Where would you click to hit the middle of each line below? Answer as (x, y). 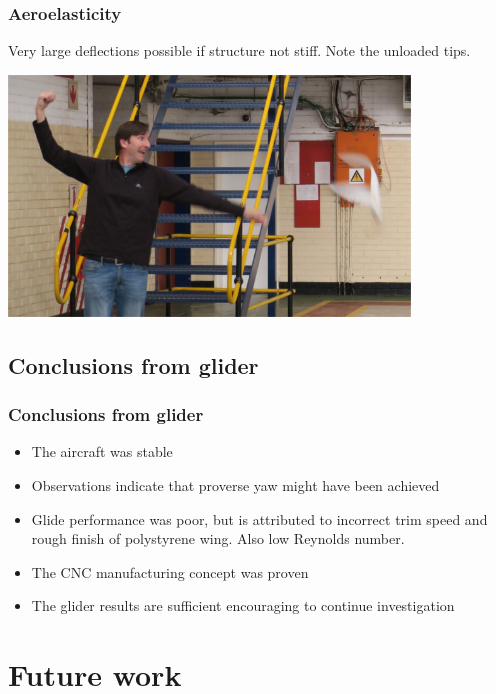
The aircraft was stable (102, 451)
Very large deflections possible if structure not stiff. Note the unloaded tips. (239, 50)
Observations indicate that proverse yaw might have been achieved (235, 484)
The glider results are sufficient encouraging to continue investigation (243, 605)
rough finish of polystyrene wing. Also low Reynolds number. (218, 538)
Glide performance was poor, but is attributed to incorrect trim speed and (259, 518)
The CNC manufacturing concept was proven (170, 571)
